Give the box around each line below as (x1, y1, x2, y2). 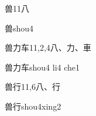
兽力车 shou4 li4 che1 (5, 61, 80, 73)
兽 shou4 (5, 22, 34, 34)
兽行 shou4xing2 (5, 100, 61, 112)
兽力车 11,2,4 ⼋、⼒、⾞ (5, 41, 91, 54)
